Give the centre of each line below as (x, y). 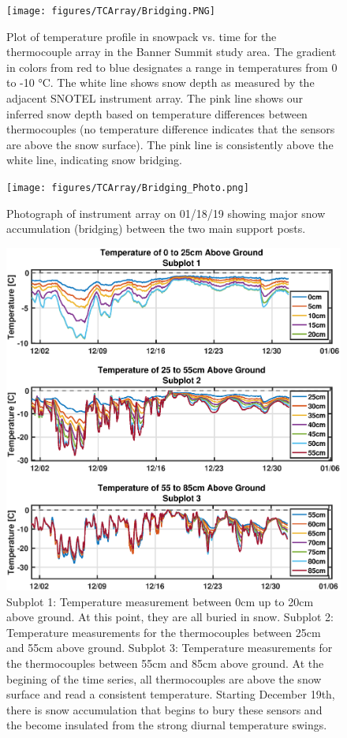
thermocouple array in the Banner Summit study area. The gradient (172, 52)
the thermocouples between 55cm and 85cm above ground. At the (165, 663)
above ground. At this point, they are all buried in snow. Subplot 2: (170, 617)
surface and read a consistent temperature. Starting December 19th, (171, 694)
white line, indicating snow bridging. (94, 160)
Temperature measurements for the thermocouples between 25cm (164, 632)
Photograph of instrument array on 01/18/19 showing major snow (166, 213)
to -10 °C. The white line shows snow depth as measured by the (160, 82)
